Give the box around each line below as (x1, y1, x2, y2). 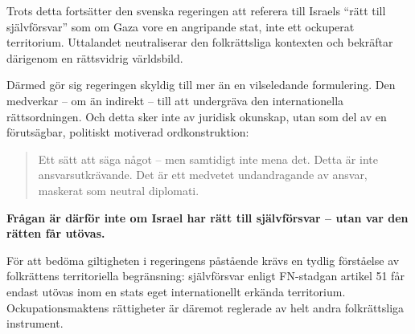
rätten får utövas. (6, 225, 105, 242)
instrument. (6, 315, 64, 332)
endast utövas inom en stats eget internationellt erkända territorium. (6, 283, 346, 299)
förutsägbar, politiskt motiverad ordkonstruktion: (6, 124, 249, 141)
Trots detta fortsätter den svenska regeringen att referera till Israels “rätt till (6, 2, 386, 18)
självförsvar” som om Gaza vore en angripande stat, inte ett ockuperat (6, 18, 355, 35)
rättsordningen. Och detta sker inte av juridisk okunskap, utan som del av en (6, 108, 387, 124)
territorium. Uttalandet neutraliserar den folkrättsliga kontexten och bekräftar (6, 34, 393, 51)
